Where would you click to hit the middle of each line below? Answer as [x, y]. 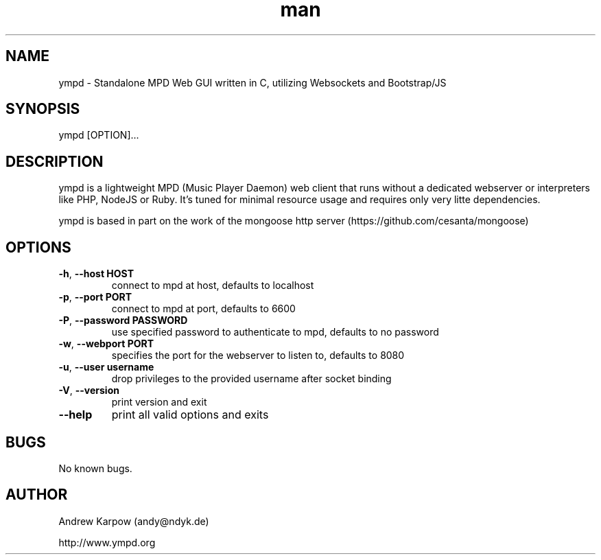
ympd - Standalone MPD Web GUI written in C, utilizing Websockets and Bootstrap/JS [252, 82]
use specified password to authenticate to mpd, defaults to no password [275, 332]
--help [75, 415]
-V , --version [89, 390]
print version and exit [159, 402]
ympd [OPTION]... [99, 135]
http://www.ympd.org [107, 542]
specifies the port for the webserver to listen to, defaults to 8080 [258, 355]
